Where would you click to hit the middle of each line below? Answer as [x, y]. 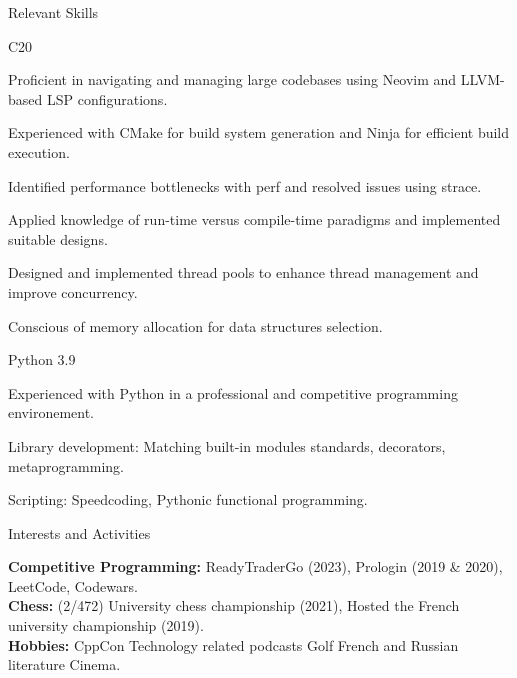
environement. [51, 412]
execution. [39, 151]
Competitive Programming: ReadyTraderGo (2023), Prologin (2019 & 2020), [255, 566]
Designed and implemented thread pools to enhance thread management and [243, 272]
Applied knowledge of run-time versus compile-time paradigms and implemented [254, 219]
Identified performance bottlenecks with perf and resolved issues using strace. [245, 185]
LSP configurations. [107, 98]
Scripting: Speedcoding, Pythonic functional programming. [188, 499]
